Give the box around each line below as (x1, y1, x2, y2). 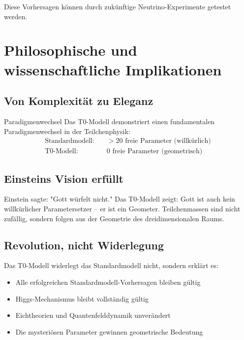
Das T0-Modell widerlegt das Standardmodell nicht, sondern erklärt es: (4, 260, 218, 271)
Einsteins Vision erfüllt (4, 170, 123, 186)
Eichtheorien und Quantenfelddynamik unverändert (15, 310, 171, 320)
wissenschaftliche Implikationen (4, 59, 222, 79)
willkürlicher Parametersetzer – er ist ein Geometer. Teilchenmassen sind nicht (4, 204, 241, 213)
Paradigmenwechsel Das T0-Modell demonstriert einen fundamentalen (4, 116, 215, 126)
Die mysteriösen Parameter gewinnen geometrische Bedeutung (15, 326, 203, 337)
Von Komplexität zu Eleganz (4, 93, 153, 108)
